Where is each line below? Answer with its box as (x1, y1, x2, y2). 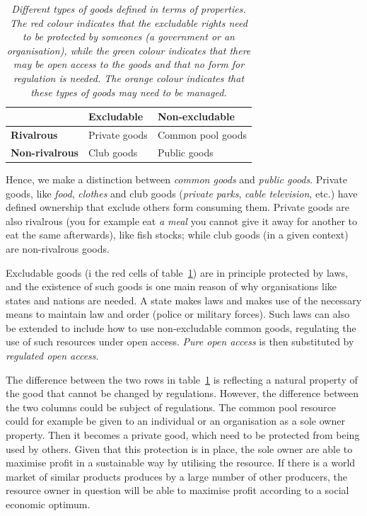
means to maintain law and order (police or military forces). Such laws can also (6, 306, 350, 321)
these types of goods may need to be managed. (30, 84, 227, 99)
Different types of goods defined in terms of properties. (11, 1, 246, 16)
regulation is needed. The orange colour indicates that (13, 70, 245, 85)
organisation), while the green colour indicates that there (6, 42, 251, 57)
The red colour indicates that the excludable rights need (10, 15, 247, 30)
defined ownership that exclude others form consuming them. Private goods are (6, 200, 350, 214)
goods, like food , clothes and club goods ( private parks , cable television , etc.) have (6, 185, 358, 200)
